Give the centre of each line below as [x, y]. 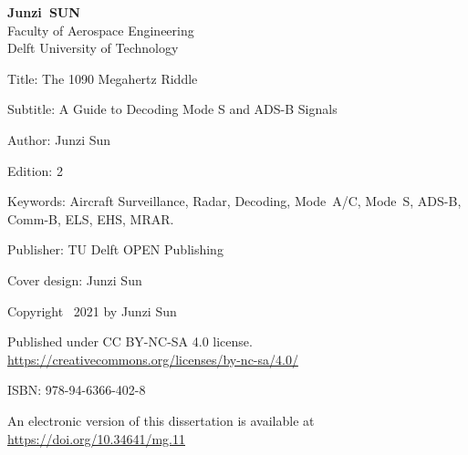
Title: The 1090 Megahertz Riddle [103, 78]
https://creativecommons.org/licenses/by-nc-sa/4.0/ [153, 359]
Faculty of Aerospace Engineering [101, 30]
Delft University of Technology [93, 48]
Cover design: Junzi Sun [75, 279]
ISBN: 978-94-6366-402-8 [77, 390]
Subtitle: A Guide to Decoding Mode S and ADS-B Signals [172, 109]
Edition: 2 [35, 170]
